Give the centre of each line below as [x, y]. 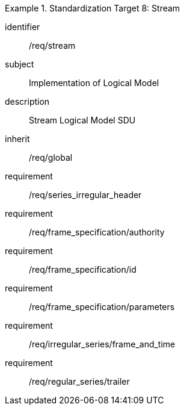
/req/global [51, 157]
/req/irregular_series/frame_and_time [102, 344]
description [27, 101]
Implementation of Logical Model [94, 83]
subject [20, 64]
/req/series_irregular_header [85, 195]
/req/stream [52, 45]
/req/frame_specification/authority [97, 232]
